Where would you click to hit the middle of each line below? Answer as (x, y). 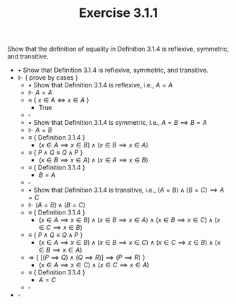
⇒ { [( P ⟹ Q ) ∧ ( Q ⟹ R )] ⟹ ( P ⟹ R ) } (87, 257)
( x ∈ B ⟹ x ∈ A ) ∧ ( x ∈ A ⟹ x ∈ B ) (93, 160)
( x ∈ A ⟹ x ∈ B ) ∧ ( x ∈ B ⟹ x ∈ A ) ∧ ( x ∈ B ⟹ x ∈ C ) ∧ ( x (129, 220)
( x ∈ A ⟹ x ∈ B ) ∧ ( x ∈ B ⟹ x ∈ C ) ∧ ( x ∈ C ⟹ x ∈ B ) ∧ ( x (129, 243)
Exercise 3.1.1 (118, 13)
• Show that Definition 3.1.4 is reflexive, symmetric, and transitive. (113, 70)
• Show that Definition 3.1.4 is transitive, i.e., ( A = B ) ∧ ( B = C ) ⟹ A (126, 190)
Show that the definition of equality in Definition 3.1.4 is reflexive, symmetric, (118, 49)
